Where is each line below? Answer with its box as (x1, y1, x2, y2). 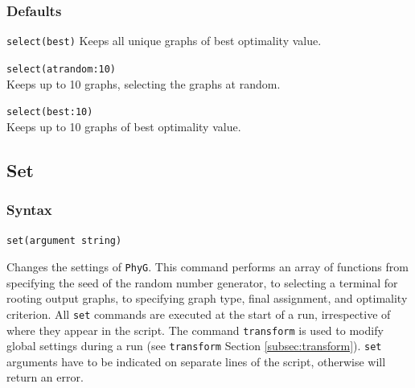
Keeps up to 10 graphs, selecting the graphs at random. (6, 75, 281, 92)
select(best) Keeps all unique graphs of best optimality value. (6, 32, 322, 49)
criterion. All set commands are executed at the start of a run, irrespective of (6, 305, 391, 322)
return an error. (6, 369, 84, 386)
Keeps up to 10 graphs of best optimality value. (6, 118, 241, 134)
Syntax (6, 200, 52, 220)
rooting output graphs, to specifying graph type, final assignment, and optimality (6, 290, 408, 307)
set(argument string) (6, 235, 122, 247)
